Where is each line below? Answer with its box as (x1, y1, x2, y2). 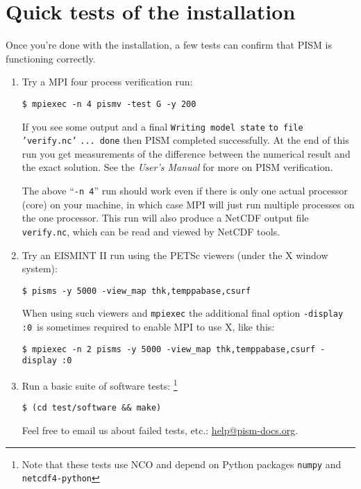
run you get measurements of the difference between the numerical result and (22, 146, 351, 160)
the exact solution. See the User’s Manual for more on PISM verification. (22, 160, 333, 174)
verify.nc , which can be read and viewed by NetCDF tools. (22, 224, 280, 238)
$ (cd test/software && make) (22, 403, 162, 413)
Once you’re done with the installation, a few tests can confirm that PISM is (6, 38, 332, 52)
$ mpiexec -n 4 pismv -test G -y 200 (22, 99, 196, 109)
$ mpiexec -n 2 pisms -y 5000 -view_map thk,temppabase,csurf (22, 344, 316, 354)
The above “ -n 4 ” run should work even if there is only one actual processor (22, 183, 348, 198)
